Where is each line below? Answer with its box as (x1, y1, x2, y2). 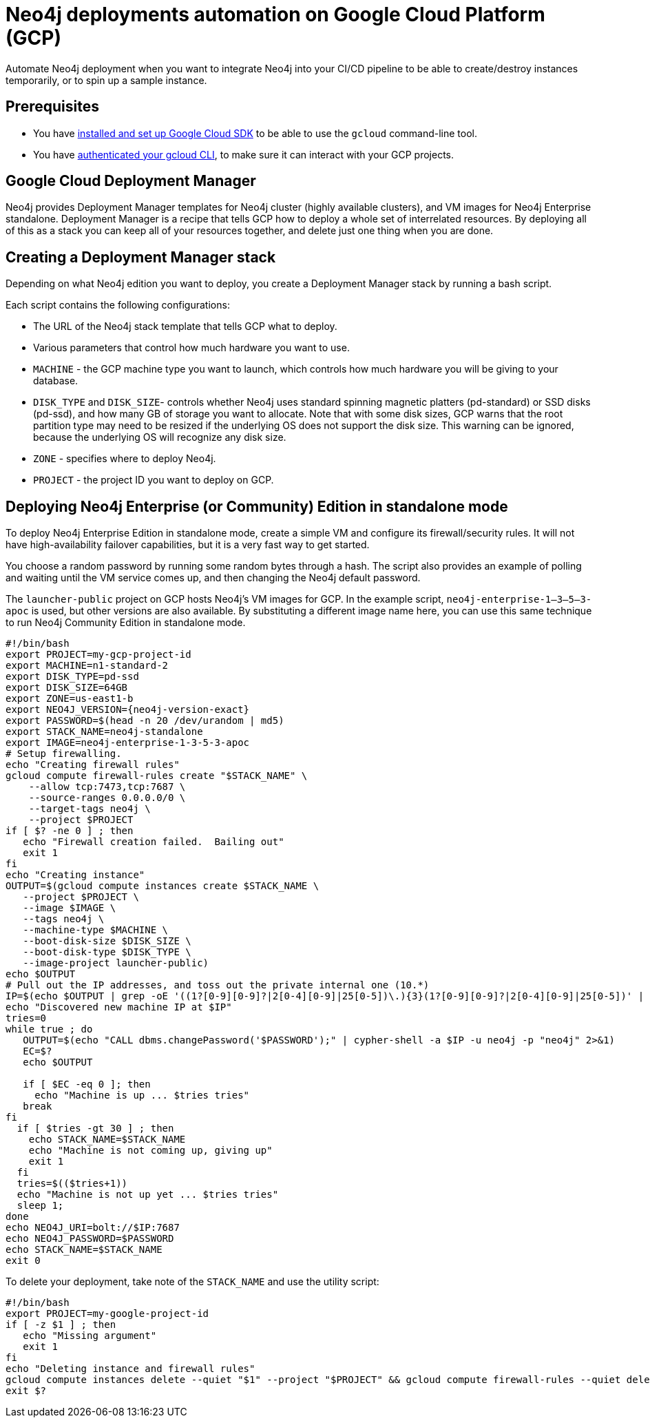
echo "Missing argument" (23, 1330, 157, 1342)
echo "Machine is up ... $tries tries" (34, 1090, 250, 1101)
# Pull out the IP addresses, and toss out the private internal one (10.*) (6, 979, 430, 991)
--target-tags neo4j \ (28, 803, 151, 815)
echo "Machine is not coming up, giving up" (28, 1145, 273, 1156)
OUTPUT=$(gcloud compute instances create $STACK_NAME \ (6, 880, 319, 892)
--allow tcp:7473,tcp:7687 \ (28, 781, 186, 793)
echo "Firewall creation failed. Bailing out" (23, 836, 284, 848)
